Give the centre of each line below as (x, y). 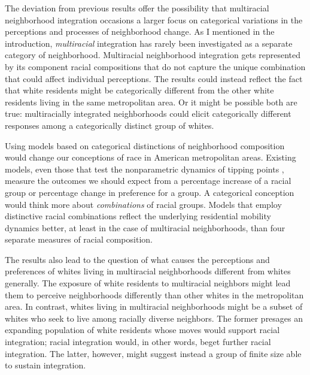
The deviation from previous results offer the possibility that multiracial (137, 8)
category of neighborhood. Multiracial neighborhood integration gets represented (153, 55)
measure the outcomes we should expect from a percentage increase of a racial (148, 181)
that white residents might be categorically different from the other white (139, 90)
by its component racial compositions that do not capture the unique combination (155, 66)
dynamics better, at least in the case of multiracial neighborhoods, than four (145, 227)
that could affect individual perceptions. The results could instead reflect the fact (154, 78)
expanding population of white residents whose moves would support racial (142, 330)
